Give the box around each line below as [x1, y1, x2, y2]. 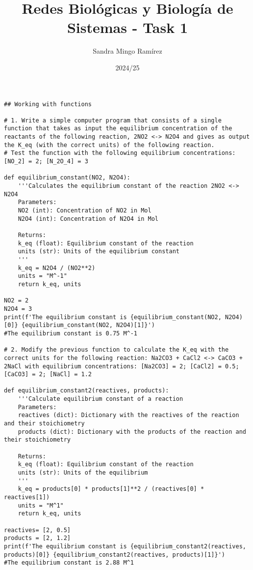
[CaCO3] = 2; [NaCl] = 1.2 [4, 371, 92, 378]
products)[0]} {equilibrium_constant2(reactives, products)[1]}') [4, 551, 226, 558]
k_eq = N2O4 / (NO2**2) [18, 264, 96, 271]
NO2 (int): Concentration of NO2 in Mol [18, 207, 152, 214]
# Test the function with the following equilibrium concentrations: [4, 150, 236, 157]
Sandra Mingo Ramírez [93, 46, 162, 56]
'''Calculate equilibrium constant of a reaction [18, 395, 183, 403]
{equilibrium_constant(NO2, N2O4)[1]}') [21, 322, 155, 329]
